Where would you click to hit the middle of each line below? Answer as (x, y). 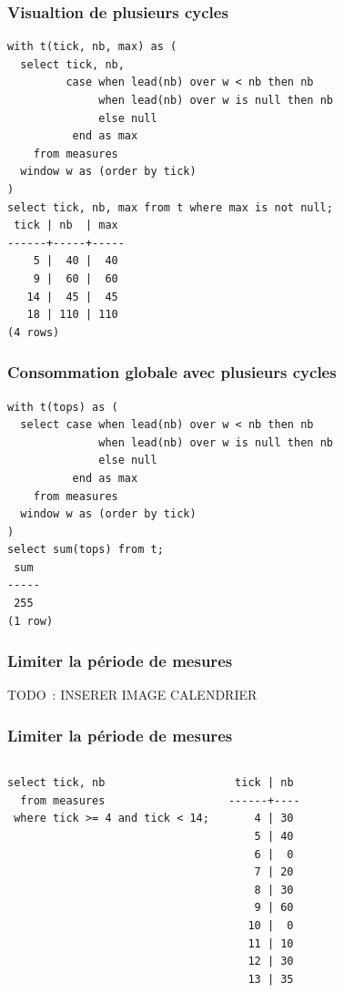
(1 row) (30, 621)
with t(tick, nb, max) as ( (92, 47)
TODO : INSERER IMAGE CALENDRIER (132, 695)
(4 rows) (34, 332)
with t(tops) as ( (63, 407)
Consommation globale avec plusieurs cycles (172, 372)
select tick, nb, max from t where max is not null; (170, 207)
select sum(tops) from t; (86, 550)
